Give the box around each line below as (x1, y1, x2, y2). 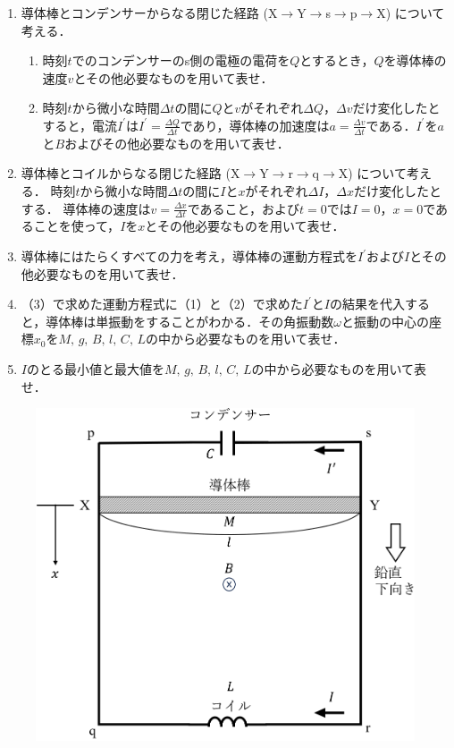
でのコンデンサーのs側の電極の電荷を (71, 51, 290, 70)
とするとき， (299, 51, 374, 70)
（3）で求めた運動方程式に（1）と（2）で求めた (21, 294, 303, 313)
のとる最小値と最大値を (26, 359, 164, 378)
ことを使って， (33, 217, 121, 235)
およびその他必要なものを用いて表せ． (64, 133, 290, 152)
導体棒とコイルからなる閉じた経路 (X (21, 164, 240, 183)
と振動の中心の (340, 311, 429, 330)
